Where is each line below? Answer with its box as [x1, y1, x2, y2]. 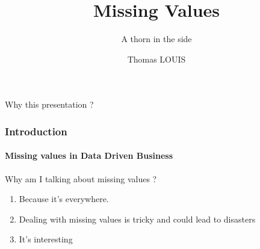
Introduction [5, 123, 67, 138]
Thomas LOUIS [127, 52, 186, 65]
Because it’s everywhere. [19, 192, 109, 205]
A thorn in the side [121, 32, 192, 45]
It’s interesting [19, 233, 73, 245]
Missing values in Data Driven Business [5, 149, 173, 162]
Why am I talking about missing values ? [5, 172, 157, 185]
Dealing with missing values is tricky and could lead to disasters [19, 212, 256, 225]
